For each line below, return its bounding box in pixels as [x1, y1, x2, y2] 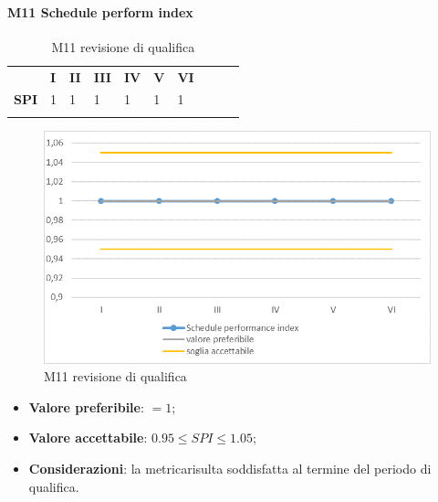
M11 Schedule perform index [7, 2, 193, 21]
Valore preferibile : [28, 397, 144, 416]
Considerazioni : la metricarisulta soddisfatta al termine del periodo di [28, 459, 432, 478]
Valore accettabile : [28, 428, 148, 447]
